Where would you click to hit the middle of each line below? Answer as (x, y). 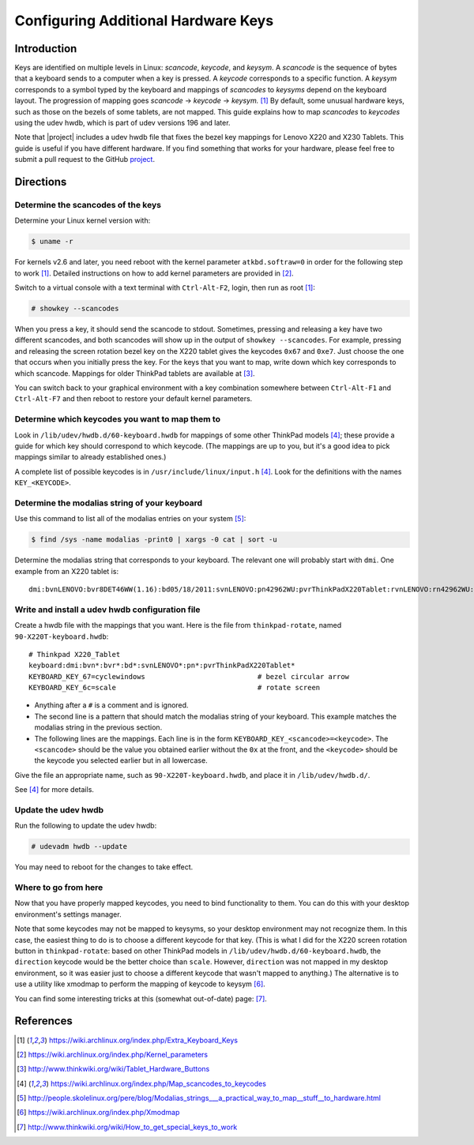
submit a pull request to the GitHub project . (85, 160)
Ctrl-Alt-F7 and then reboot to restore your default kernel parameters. (134, 399)
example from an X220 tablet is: (66, 571)
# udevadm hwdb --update (79, 847)
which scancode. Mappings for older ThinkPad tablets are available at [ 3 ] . (135, 373)
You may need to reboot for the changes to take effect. (104, 867)
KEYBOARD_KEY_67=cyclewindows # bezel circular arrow (189, 676)
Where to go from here (59, 888)
